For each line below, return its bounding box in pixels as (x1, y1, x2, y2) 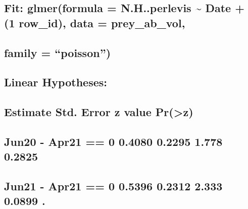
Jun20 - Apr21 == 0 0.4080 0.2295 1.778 (4, 133, 223, 149)
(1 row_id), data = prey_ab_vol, (4, 15, 185, 30)
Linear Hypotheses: (4, 74, 107, 90)
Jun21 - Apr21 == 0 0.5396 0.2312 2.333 (4, 178, 223, 194)
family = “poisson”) (4, 44, 111, 60)
